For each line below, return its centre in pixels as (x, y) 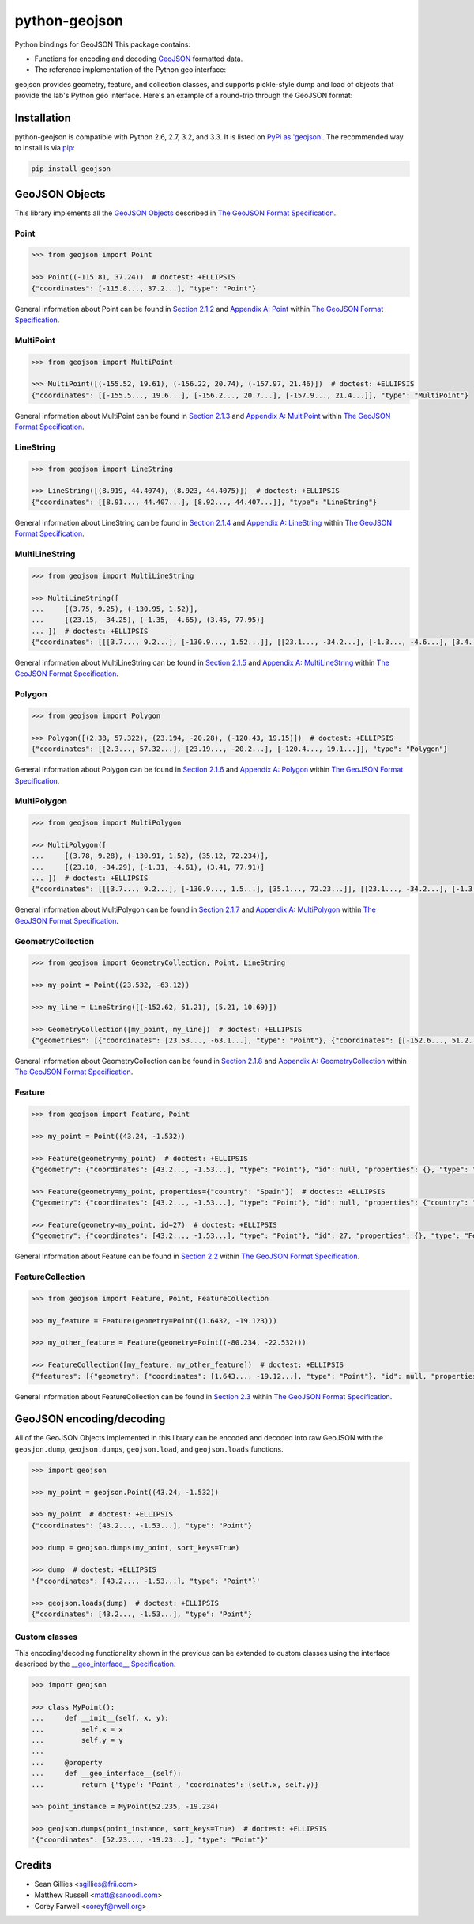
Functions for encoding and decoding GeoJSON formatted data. (139, 59)
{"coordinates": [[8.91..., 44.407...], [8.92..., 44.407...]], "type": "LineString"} (204, 502)
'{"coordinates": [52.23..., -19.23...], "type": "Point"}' (150, 1840)
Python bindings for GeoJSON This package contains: (103, 44)
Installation (43, 118)
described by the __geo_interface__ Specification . (95, 1664)
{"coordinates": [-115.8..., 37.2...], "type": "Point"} (144, 288)
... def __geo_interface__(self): (106, 1774)
